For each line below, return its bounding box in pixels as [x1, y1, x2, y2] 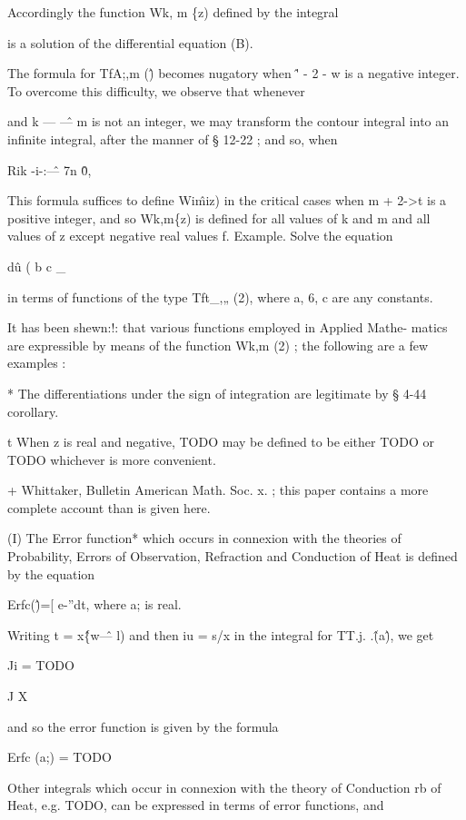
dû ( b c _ [7, 256, 66, 275]
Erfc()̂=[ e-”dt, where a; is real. [7, 595, 182, 614]
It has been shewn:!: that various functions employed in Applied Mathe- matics [7, 318, 448, 337]
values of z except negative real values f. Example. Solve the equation [7, 226, 393, 245]
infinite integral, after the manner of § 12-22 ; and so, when [7, 129, 338, 148]
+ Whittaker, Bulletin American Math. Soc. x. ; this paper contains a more [7, 480, 429, 499]
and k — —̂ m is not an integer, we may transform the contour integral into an [7, 112, 450, 131]
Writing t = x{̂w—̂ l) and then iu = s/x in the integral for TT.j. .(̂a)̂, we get [7, 625, 434, 644]
